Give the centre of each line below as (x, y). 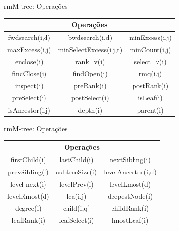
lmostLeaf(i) (130, 220)
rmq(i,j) (150, 73)
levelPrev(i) (77, 183)
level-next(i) (28, 183)
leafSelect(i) (77, 220)
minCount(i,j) (150, 49)
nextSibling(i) (130, 160)
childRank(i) (130, 208)
